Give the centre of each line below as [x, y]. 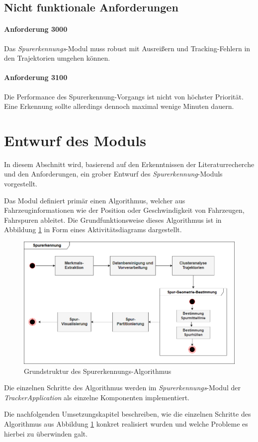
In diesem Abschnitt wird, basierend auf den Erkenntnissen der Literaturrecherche [129, 164]
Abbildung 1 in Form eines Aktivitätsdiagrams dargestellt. [93, 229]
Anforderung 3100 [36, 77]
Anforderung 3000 [36, 29]
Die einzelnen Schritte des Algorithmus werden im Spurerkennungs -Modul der [122, 388]
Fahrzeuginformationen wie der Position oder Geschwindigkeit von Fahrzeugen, [124, 210]
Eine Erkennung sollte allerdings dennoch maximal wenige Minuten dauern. [119, 106]
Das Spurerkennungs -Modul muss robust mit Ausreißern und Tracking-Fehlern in [127, 48]
